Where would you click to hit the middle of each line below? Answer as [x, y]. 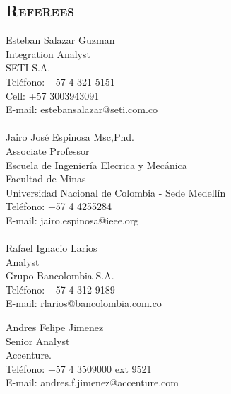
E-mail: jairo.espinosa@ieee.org [72, 220]
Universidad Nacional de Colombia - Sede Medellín [116, 192]
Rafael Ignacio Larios [52, 248]
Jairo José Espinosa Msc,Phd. [70, 137]
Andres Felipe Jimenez [55, 327]
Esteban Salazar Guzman [60, 40]
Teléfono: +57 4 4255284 [59, 206]
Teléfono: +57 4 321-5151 [60, 81]
